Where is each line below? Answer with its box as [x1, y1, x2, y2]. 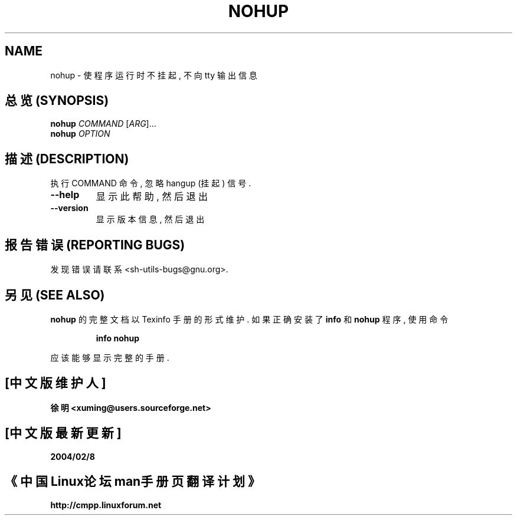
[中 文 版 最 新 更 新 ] [5, 426, 122, 441]
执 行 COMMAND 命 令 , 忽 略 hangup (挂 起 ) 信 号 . [50, 178, 251, 189]
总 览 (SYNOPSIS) [5, 93, 109, 108]
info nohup [96, 333, 140, 343]
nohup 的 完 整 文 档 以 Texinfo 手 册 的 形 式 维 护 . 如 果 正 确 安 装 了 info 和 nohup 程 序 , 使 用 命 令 [50, 314, 449, 324]
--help [50, 189, 80, 201]
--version [50, 203, 89, 213]
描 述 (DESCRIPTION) [5, 151, 129, 166]
